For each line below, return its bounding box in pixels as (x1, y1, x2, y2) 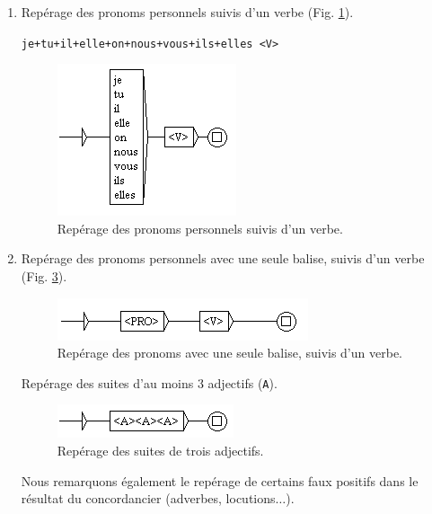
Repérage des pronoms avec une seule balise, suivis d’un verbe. (57, 343, 402, 362)
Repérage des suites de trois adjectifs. (57, 441, 264, 460)
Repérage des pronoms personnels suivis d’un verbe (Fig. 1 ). (21, 3, 354, 21)
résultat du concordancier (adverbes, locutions (21, 489, 276, 508)
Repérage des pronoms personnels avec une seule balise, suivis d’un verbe (21, 249, 425, 268)
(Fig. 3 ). (21, 267, 67, 286)
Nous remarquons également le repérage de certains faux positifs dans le (21, 471, 419, 490)
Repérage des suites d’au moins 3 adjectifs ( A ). (21, 373, 278, 392)
